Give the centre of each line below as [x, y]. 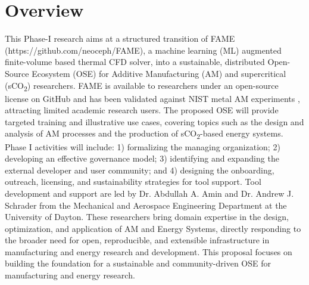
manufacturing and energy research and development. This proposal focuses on [149, 251]
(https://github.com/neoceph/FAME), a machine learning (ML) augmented [143, 50]
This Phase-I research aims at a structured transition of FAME [120, 38]
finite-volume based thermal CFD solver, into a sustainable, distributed [135, 62]
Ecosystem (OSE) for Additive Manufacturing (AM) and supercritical [159, 73]
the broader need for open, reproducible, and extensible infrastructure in [137, 240]
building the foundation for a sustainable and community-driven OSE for [138, 263]
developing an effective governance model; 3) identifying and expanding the [142, 158]
